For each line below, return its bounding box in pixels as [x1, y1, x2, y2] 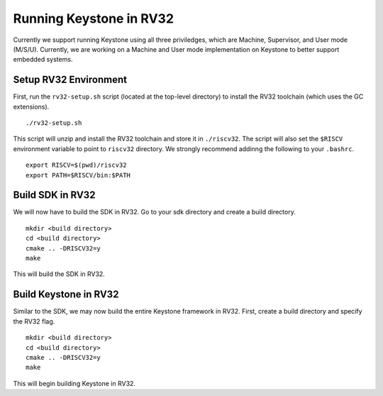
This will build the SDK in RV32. [13, 270, 106, 278]
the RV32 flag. [13, 317, 55, 326]
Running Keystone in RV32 [13, 11, 174, 26]
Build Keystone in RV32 [13, 288, 119, 301]
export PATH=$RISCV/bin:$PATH [26, 171, 131, 179]
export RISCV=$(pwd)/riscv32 [26, 161, 127, 170]
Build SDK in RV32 [13, 189, 96, 202]
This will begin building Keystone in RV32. [13, 379, 136, 387]
